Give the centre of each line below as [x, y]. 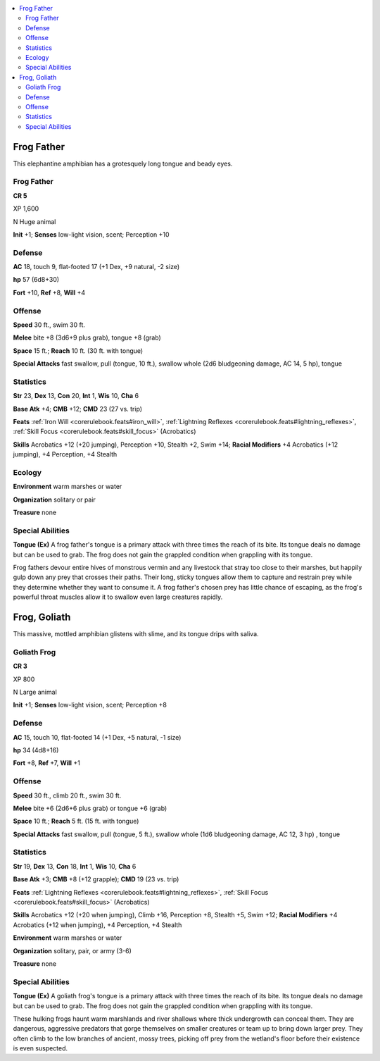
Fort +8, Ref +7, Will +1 [46, 763]
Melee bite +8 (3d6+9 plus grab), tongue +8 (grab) [87, 337]
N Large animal [35, 692]
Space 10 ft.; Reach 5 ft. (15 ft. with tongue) [76, 821]
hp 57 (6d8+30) [36, 280]
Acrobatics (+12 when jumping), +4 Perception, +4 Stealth [97, 925]
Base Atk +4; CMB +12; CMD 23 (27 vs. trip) [78, 409]
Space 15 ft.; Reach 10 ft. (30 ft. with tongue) [78, 350]
